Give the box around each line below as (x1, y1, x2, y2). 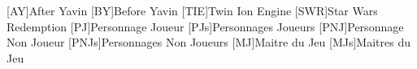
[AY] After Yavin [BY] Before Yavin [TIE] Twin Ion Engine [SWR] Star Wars (7, 2, 378, 18)
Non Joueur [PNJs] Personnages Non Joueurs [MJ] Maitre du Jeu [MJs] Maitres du (7, 34, 410, 51)
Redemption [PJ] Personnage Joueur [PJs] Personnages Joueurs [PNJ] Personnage (7, 18, 404, 34)
